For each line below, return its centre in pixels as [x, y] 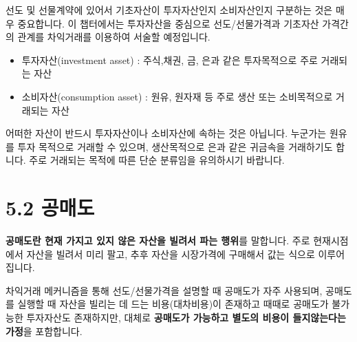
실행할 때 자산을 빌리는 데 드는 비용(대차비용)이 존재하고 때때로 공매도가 [173, 304]
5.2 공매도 [50, 207]
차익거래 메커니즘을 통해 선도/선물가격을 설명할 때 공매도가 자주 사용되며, [164, 290]
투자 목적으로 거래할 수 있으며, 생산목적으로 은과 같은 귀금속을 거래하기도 [175, 146]
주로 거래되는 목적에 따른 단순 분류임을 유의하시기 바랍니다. [157, 160]
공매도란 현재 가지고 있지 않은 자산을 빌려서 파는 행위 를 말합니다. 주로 [158, 241]
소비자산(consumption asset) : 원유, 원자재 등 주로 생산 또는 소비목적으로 [177, 96]
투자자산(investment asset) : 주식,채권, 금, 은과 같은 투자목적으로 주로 [170, 60]
